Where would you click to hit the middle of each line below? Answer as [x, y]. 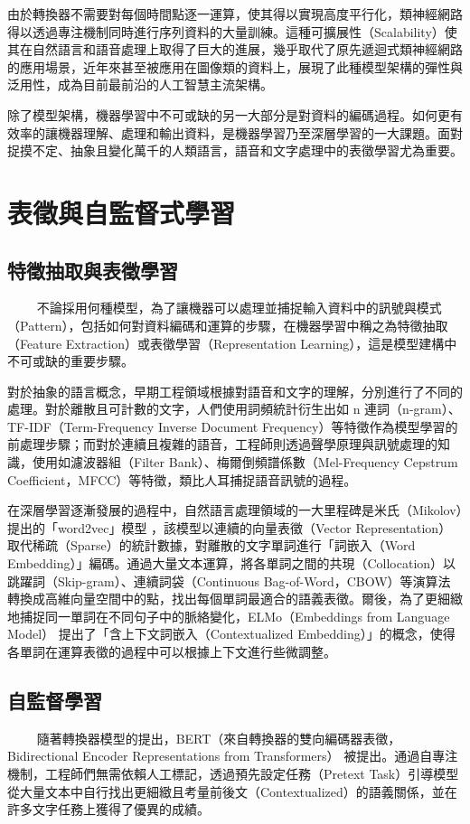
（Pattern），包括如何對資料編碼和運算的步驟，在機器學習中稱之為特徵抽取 [228, 325]
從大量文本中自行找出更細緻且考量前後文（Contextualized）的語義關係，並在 [232, 791]
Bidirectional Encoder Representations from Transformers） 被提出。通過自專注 [233, 756]
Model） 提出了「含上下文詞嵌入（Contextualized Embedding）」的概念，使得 [231, 634]
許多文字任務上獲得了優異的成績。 [108, 809]
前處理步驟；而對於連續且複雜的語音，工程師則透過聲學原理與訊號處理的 [222, 444]
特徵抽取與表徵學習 [93, 270]
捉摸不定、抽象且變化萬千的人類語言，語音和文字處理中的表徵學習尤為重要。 [235, 150]
